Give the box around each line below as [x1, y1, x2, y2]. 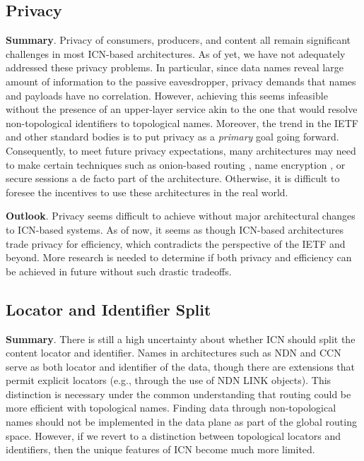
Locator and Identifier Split [6, 298, 211, 320]
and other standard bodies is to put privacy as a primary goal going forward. [6, 129, 339, 144]
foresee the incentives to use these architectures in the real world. [6, 184, 288, 199]
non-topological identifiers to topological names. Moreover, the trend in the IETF [6, 115, 358, 130]
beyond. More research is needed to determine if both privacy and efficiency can [6, 250, 352, 265]
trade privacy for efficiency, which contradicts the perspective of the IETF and [6, 236, 346, 251]
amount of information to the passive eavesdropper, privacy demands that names [6, 73, 356, 88]
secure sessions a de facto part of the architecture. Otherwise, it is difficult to [6, 171, 340, 186]
